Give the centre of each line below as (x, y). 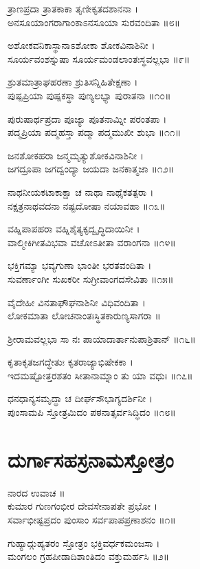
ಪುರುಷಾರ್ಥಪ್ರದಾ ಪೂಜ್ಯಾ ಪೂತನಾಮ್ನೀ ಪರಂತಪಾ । (87, 118)
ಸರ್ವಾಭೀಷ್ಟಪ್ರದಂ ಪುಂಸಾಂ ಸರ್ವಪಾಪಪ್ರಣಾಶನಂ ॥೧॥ (92, 519)
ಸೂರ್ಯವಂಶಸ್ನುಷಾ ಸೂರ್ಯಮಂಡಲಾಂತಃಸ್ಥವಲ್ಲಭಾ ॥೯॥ (99, 58)
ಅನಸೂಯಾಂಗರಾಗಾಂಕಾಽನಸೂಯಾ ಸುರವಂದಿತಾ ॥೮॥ (94, 22)
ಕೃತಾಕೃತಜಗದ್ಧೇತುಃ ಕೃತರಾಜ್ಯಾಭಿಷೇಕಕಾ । (70, 362)
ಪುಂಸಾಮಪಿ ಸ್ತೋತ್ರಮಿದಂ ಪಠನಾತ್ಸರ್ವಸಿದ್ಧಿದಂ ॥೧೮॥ (92, 412)
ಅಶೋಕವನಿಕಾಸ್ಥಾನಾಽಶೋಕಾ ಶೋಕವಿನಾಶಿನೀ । (81, 45)
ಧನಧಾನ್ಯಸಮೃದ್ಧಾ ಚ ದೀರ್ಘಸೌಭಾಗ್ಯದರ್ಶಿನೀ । (80, 398)
